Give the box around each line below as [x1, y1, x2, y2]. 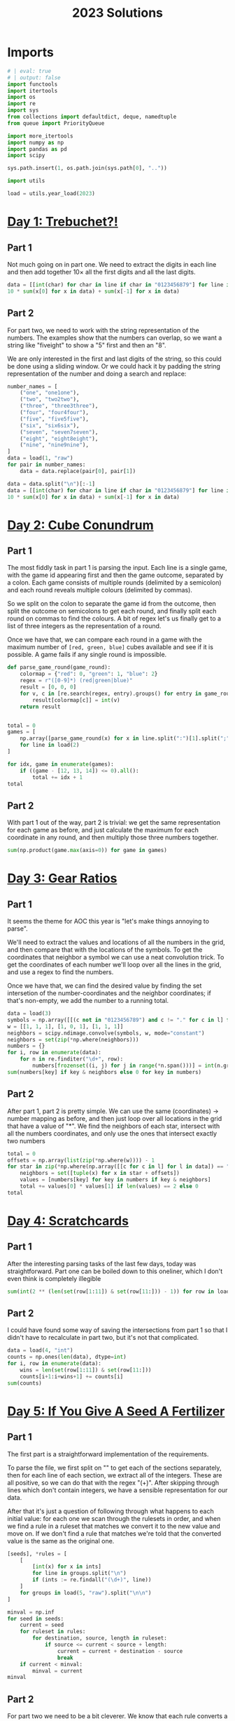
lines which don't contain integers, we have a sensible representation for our [7, 1486, 228, 1494]
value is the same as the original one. [7, 1536, 115, 1545]
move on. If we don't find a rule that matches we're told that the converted [7, 1529, 222, 1538]
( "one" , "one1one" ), [20, 390, 80, 397]
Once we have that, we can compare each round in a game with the [7, 635, 202, 644]
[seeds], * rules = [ [7, 1550, 68, 1557]
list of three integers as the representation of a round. [7, 622, 162, 630]
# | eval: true [7, 67, 52, 74]
